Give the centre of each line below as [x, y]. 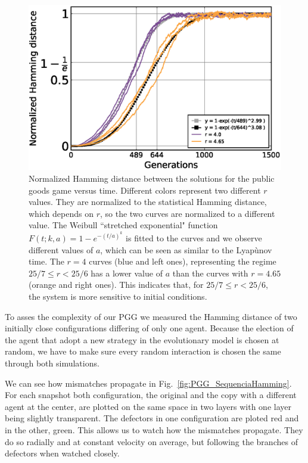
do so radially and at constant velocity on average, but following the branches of [151, 441]
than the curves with [210, 273]
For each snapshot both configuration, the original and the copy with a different [151, 395]
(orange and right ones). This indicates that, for [116, 285]
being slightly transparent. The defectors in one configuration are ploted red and [152, 418]
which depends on [61, 213]
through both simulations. [52, 363]
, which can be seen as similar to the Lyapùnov [186, 249]
